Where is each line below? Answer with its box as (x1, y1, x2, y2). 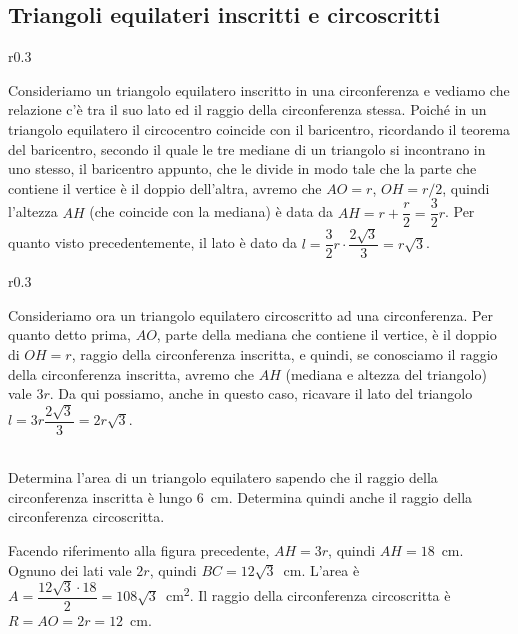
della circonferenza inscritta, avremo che (8, 363, 254, 384)
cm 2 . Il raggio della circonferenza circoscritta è (165, 582, 451, 606)
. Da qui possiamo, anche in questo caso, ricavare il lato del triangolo (49, 383, 473, 404)
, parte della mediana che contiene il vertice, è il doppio (156, 324, 497, 345)
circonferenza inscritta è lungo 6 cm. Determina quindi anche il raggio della (8, 486, 473, 507)
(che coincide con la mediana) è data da (89, 201, 334, 222)
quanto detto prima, (8, 324, 131, 345)
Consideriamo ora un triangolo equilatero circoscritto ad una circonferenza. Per (8, 304, 493, 325)
